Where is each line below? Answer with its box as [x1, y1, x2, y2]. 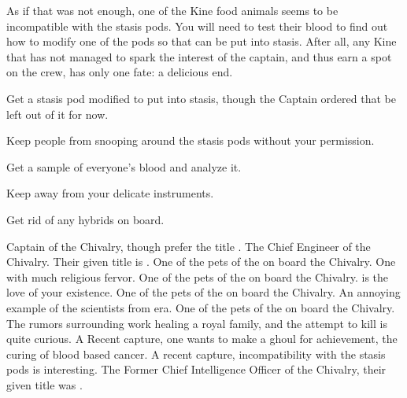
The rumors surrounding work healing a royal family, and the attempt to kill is [6, 315, 387, 331]
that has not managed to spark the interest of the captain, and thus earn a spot [6, 48, 392, 64]
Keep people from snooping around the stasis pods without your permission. [6, 132, 375, 149]
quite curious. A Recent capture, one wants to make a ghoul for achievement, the [6, 330, 398, 347]
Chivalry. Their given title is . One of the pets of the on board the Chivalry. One [6, 253, 396, 270]
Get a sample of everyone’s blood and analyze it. [6, 158, 242, 175]
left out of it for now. [6, 105, 109, 122]
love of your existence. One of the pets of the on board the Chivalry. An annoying [6, 284, 401, 300]
